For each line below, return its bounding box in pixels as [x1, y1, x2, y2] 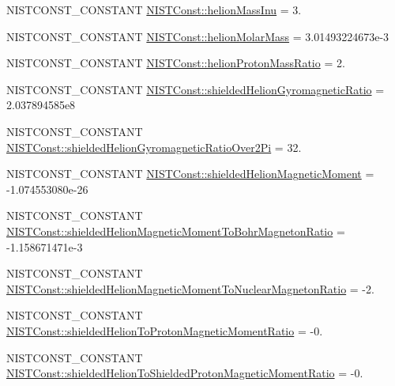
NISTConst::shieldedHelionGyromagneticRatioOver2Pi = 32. [6, 138, 302, 155]
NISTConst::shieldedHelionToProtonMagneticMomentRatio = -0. [6, 322, 323, 339]
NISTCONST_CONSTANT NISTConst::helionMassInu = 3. [6, 2, 302, 17]
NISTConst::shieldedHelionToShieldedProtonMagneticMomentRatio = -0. [6, 365, 363, 381]
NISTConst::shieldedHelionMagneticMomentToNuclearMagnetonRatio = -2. [6, 280, 374, 297]
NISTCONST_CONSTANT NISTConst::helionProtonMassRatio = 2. [6, 55, 345, 71]
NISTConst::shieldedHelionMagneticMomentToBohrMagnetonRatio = [6, 222, 345, 239]
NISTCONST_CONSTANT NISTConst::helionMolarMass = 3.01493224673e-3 [6, 28, 389, 44]
